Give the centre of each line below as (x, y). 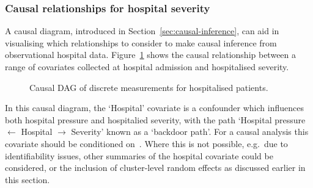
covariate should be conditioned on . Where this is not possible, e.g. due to (146, 143)
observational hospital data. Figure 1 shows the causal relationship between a (151, 55)
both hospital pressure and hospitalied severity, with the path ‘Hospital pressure (155, 119)
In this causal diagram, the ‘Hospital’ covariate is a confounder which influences (154, 108)
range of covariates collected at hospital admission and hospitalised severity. (147, 67)
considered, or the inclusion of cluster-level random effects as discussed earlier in (155, 168)
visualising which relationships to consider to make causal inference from (141, 42)
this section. (28, 179)
